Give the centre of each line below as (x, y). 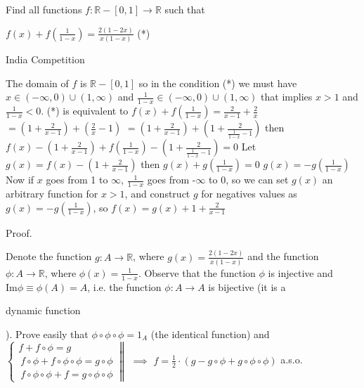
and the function (283, 256)
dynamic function (43, 310)
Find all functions (44, 9)
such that (185, 9)
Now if (20, 180)
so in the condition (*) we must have (218, 83)
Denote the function (49, 256)
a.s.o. (292, 360)
